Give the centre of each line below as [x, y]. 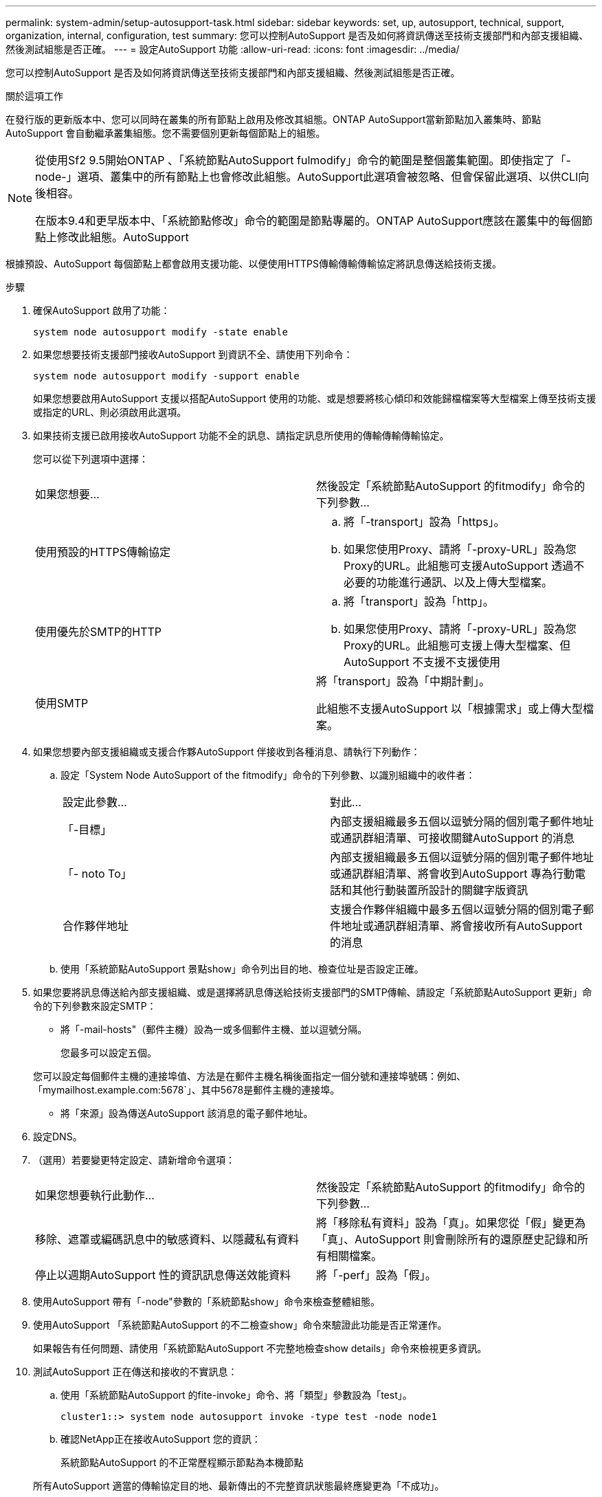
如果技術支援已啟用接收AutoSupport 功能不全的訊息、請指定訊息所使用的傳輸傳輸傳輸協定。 [241, 435]
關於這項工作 [34, 96]
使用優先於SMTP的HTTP [99, 632]
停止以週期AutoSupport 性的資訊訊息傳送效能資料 [163, 1275]
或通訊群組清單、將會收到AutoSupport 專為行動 [453, 874]
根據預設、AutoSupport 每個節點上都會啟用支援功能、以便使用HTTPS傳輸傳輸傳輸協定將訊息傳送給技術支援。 [254, 264]
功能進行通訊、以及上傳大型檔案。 [465, 582]
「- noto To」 [97, 874]
